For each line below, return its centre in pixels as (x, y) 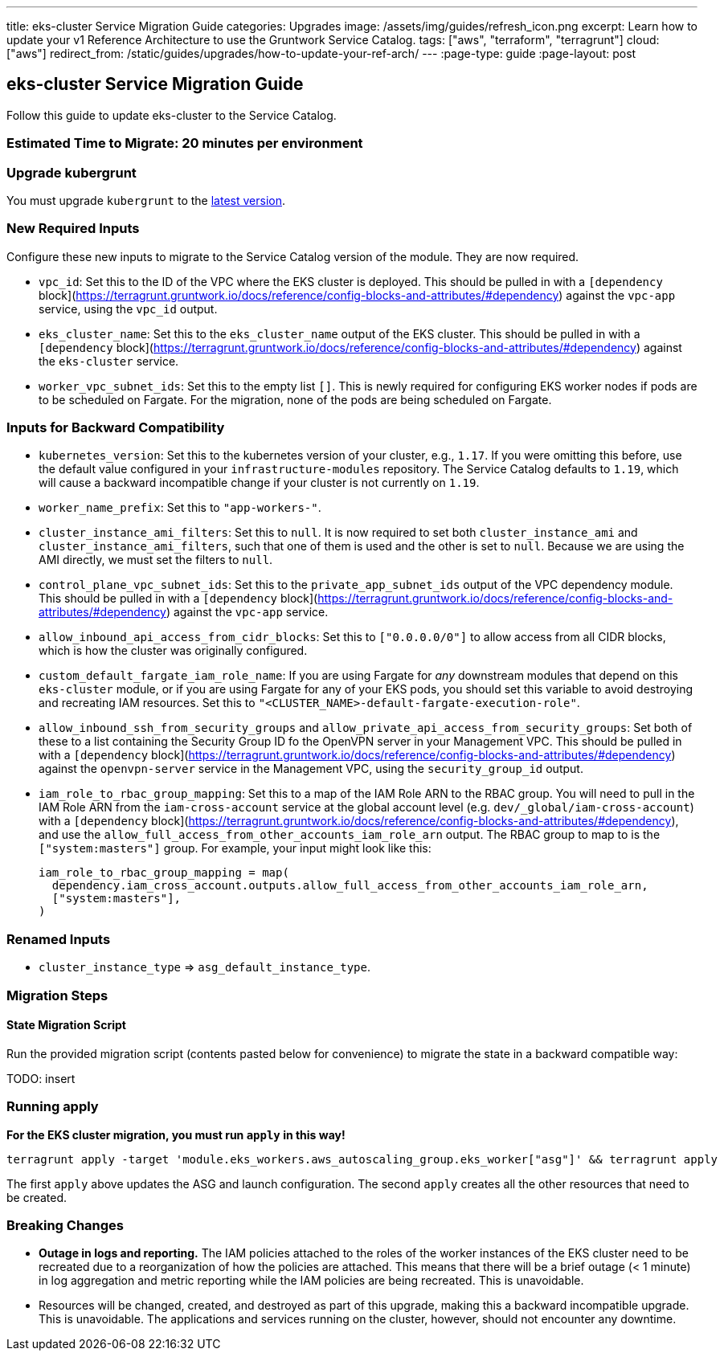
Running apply (53, 1107)
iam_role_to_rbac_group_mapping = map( (164, 873)
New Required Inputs (73, 229)
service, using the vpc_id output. (128, 309)
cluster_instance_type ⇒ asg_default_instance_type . (205, 967)
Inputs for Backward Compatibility (116, 428)
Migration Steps (57, 995)
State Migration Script (66, 1025)
